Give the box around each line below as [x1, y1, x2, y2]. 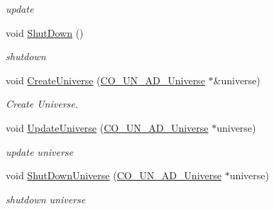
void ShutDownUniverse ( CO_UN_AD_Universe [6, 168, 221, 183]
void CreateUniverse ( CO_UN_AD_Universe [6, 72, 205, 87]
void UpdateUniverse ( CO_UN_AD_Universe [6, 120, 209, 135]
